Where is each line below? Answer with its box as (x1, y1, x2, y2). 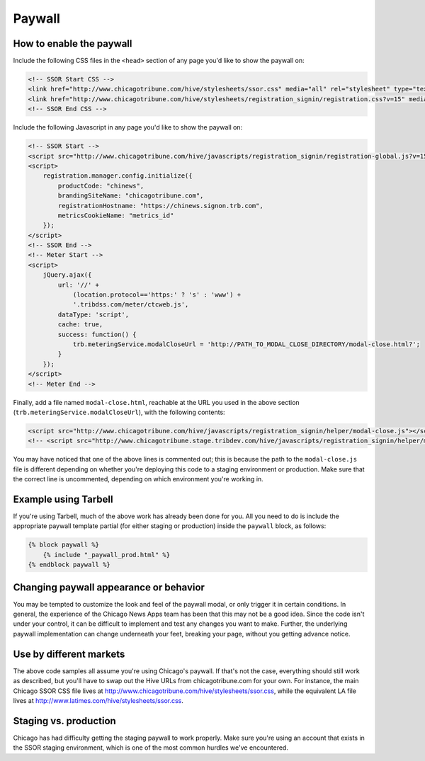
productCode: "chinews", (57, 181, 144, 190)
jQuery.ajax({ (42, 271, 92, 279)
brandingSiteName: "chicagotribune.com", (57, 192, 204, 200)
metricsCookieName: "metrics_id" (57, 211, 174, 219)
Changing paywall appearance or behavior (13, 581, 205, 593)
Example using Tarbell (13, 493, 113, 505)
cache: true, (57, 321, 103, 328)
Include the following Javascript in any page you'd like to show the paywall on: (13, 123, 243, 132)
